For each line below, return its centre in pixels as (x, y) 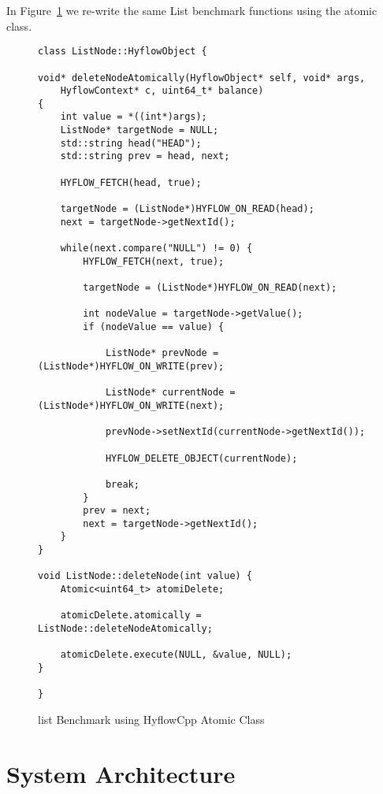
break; (122, 484)
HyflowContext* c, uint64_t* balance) (162, 91)
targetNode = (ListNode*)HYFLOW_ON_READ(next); (210, 288)
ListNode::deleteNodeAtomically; (125, 629)
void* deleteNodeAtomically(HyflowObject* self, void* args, (202, 78)
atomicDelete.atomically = (131, 616)
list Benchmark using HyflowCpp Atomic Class (151, 719)
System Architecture (121, 773)
